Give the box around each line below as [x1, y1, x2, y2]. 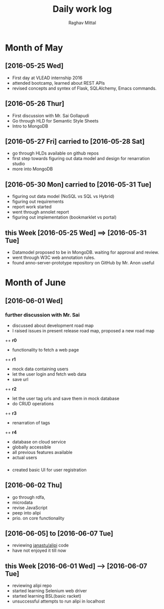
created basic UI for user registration [12, 467, 87, 473]
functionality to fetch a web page [12, 347, 79, 353]
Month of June [5, 277, 66, 288]
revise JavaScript [12, 505, 47, 511]
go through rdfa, [12, 494, 46, 500]
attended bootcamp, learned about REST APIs [12, 80, 105, 86]
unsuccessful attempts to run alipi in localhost [12, 598, 105, 604]
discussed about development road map [12, 322, 94, 328]
